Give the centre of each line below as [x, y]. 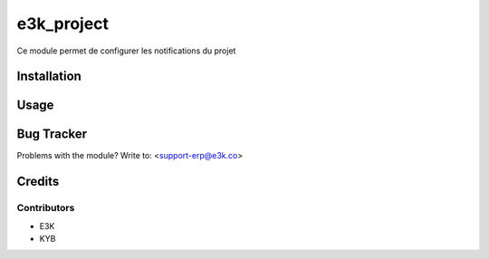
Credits [38, 182]
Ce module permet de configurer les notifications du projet [126, 51]
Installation [49, 77]
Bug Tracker [52, 134]
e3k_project [62, 24]
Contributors [46, 208]
